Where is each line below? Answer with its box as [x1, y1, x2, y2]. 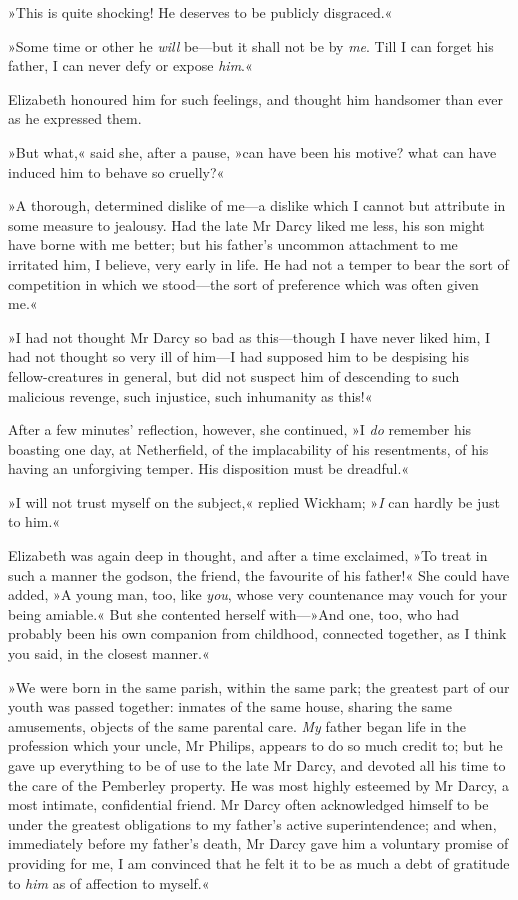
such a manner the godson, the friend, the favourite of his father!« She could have [8, 564, 510, 585]
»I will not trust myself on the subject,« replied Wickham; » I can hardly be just [8, 491, 500, 512]
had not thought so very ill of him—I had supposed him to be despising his [8, 346, 469, 367]
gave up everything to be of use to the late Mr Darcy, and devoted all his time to [8, 755, 506, 775]
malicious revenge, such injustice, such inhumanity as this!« [8, 385, 373, 406]
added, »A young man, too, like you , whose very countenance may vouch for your [8, 584, 508, 605]
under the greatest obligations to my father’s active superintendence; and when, [8, 813, 497, 834]
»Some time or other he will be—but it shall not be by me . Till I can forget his [8, 35, 494, 56]
